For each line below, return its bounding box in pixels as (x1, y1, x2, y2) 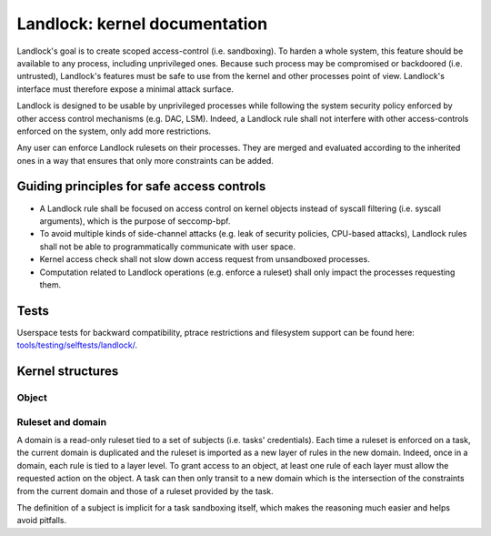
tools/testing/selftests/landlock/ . (16, 339, 138, 350)
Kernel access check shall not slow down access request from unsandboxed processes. (39, 254, 370, 265)
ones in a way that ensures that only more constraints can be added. (16, 155, 275, 166)
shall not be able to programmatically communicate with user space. (39, 241, 296, 252)
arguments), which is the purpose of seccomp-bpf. (39, 215, 231, 227)
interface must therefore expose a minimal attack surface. (16, 83, 234, 95)
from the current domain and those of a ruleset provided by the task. (16, 485, 275, 496)
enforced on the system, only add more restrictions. (16, 126, 212, 137)
